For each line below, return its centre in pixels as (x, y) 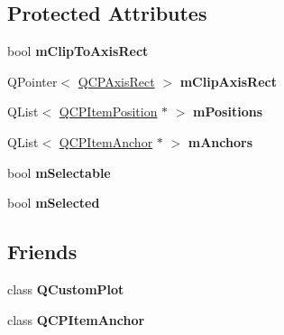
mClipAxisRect (228, 81)
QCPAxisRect (116, 81)
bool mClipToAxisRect (78, 51)
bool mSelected (54, 203)
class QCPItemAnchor (76, 319)
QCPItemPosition (108, 112)
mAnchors (220, 141)
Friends (42, 251)
